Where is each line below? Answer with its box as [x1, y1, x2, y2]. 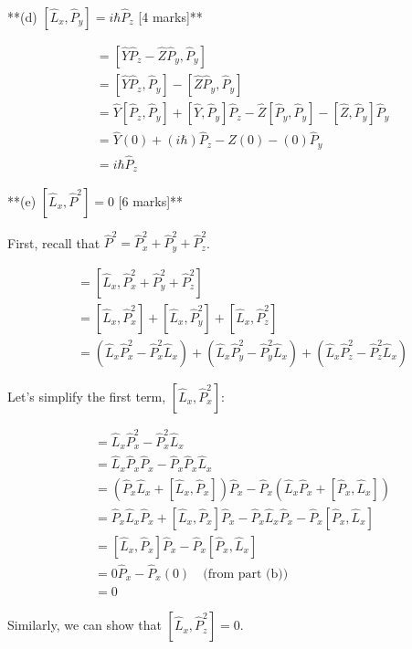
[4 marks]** [138, 7, 203, 26]
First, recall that [7, 233, 100, 252]
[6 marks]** [118, 191, 184, 210]
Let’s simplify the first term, [7, 386, 166, 405]
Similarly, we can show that [7, 615, 162, 634]
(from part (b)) [203, 568, 289, 581]
